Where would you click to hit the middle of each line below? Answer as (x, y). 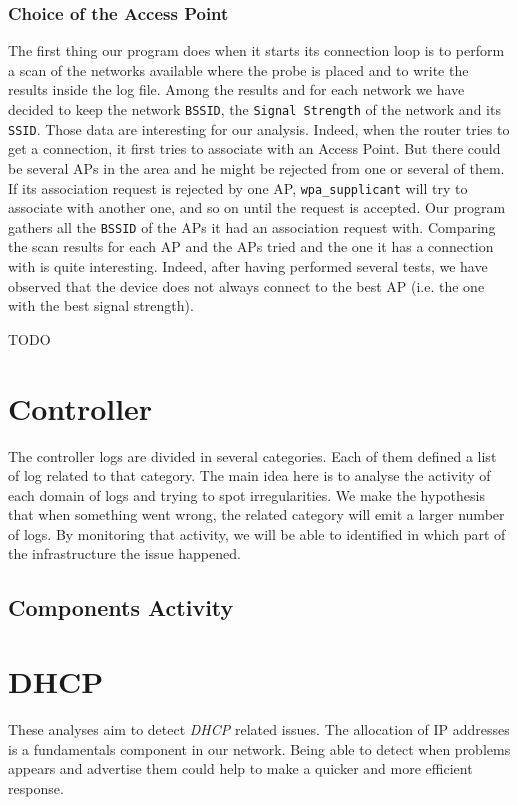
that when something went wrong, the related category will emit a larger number (256, 514)
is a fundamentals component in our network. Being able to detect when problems (259, 748)
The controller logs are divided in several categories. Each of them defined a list (252, 455)
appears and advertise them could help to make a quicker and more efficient (240, 768)
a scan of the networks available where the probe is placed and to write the (238, 69)
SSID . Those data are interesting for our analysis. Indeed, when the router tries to (259, 128)
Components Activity (121, 607)
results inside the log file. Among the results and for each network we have (236, 89)
